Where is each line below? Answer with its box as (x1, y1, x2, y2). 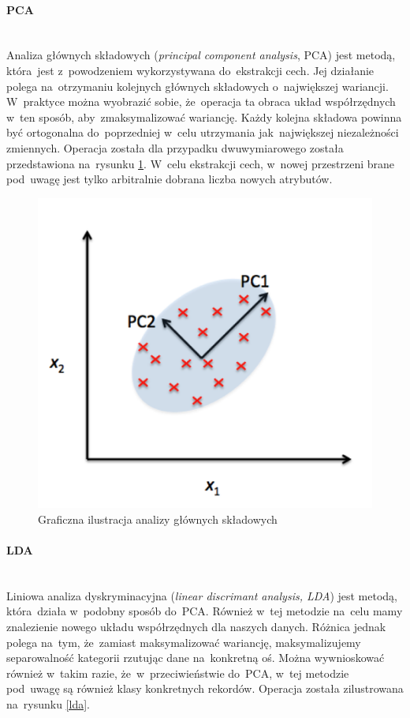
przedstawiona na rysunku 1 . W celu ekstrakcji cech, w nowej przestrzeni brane (6, 155, 395, 171)
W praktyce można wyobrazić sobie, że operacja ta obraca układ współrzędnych (6, 93, 396, 110)
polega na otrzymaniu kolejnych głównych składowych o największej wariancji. (6, 77, 389, 94)
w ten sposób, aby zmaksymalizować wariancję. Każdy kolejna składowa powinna (6, 108, 402, 125)
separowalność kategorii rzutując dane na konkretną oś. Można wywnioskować (6, 649, 385, 666)
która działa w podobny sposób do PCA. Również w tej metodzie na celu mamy (6, 603, 403, 619)
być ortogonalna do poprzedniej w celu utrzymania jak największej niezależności (6, 124, 399, 141)
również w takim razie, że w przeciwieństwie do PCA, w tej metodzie (6, 664, 349, 681)
